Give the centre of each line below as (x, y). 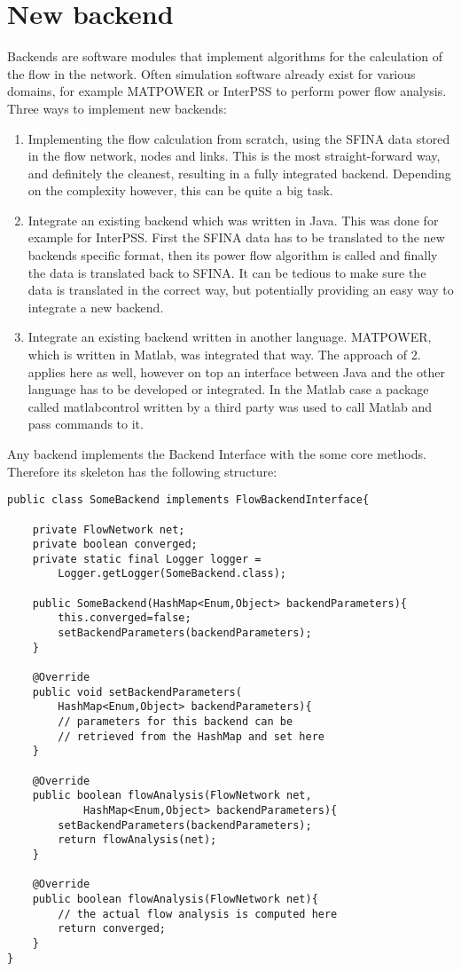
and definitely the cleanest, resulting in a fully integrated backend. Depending (239, 173)
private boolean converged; (115, 545)
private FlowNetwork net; (109, 529)
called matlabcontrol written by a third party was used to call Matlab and (230, 406)
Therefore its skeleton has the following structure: (142, 471)
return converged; (112, 929)
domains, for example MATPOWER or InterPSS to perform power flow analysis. (227, 91)
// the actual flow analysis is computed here (198, 914)
